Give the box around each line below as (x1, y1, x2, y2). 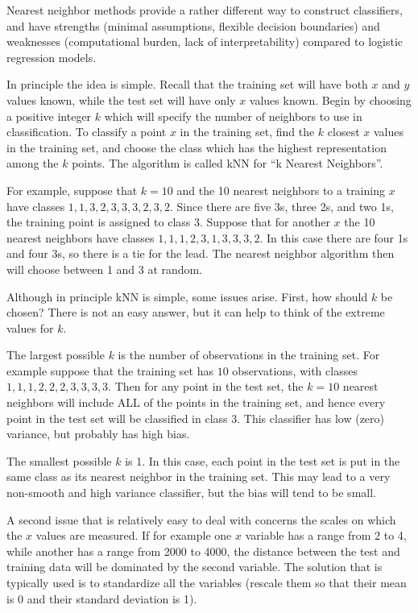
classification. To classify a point (6, 123, 167, 140)
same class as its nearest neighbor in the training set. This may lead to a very (6, 468, 391, 485)
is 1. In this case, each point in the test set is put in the (125, 452, 400, 469)
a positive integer (6, 107, 92, 124)
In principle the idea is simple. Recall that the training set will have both (6, 76, 368, 93)
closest (327, 123, 360, 140)
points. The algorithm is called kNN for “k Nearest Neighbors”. (72, 155, 383, 172)
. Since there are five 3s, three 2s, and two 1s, (169, 197, 394, 214)
